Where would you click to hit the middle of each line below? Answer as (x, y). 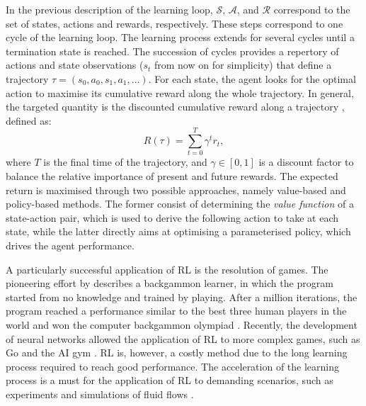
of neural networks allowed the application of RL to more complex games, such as (183, 338)
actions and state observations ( (75, 65)
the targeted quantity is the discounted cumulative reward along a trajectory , (175, 107)
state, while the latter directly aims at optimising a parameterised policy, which (178, 231)
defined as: (29, 120)
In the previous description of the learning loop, (109, 9)
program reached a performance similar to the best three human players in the (176, 311)
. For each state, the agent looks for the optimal (252, 78)
